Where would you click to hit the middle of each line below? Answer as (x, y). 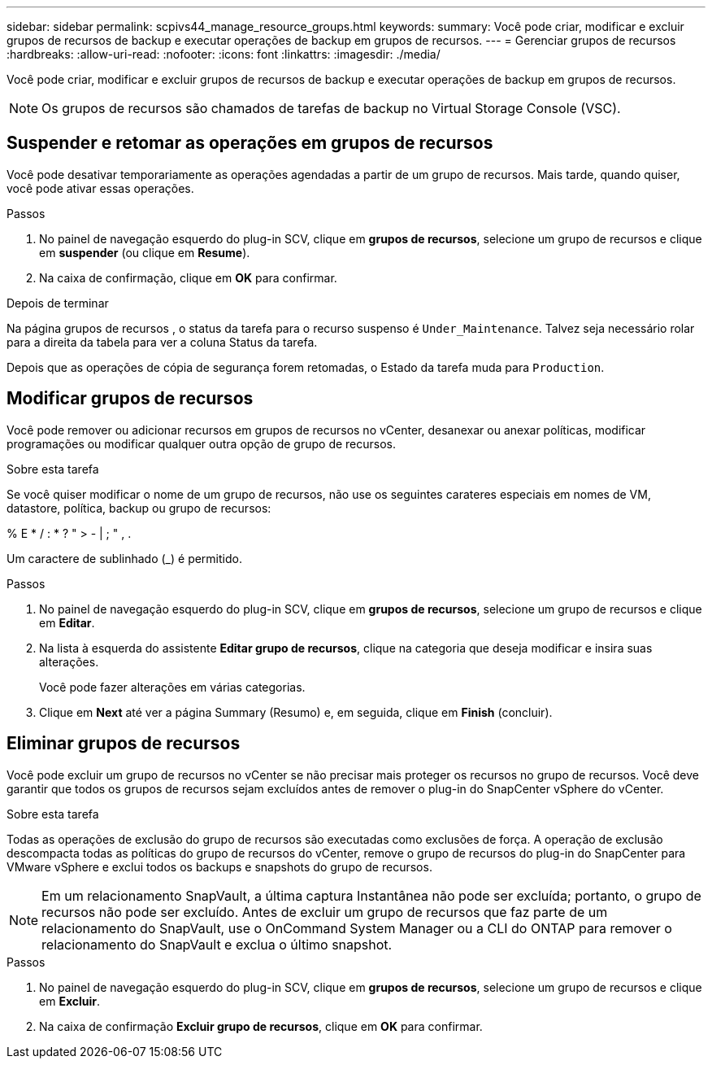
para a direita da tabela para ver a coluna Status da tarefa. (162, 342)
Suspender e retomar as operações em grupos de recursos (250, 143)
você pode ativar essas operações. (100, 188)
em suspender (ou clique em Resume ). (145, 252)
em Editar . (67, 622)
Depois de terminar (58, 303)
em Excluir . (70, 1001)
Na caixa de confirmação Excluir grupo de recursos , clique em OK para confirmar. (261, 1026)
